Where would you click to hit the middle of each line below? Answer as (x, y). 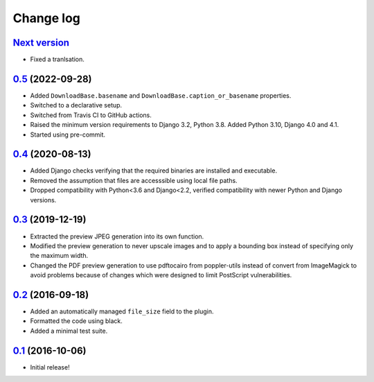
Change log (47, 18)
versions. (43, 200)
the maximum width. (59, 256)
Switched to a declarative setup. (76, 105)
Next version (41, 43)
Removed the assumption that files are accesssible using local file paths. (134, 180)
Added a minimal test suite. (69, 331)
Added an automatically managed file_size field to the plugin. (122, 311)
